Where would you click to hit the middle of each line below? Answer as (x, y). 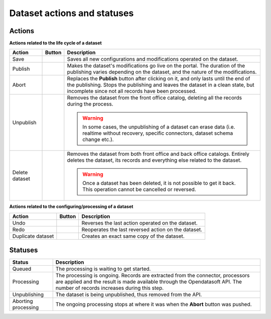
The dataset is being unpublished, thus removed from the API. (129, 295)
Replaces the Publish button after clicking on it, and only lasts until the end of (159, 79)
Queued (22, 269)
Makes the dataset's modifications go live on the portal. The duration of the (156, 66)
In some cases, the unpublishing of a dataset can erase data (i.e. (159, 127)
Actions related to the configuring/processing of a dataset (71, 206)
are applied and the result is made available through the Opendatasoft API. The (149, 282)
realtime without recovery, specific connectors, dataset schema (158, 133)
